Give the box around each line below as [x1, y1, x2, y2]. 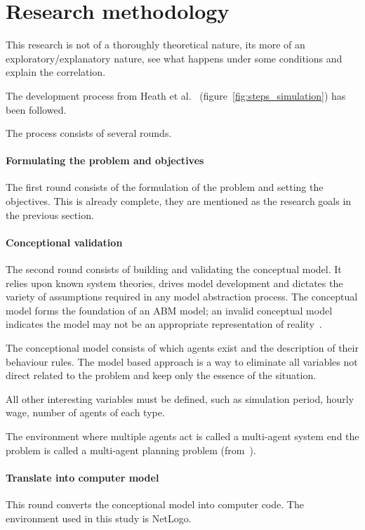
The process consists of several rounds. [6, 126, 172, 140]
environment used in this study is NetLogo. [6, 510, 192, 525]
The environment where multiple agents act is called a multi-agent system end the [6, 429, 359, 443]
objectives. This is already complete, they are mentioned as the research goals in [6, 194, 352, 208]
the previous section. [6, 207, 94, 222]
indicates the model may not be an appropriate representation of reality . [6, 317, 322, 331]
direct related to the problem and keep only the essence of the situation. [6, 368, 317, 383]
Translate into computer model [6, 470, 159, 484]
